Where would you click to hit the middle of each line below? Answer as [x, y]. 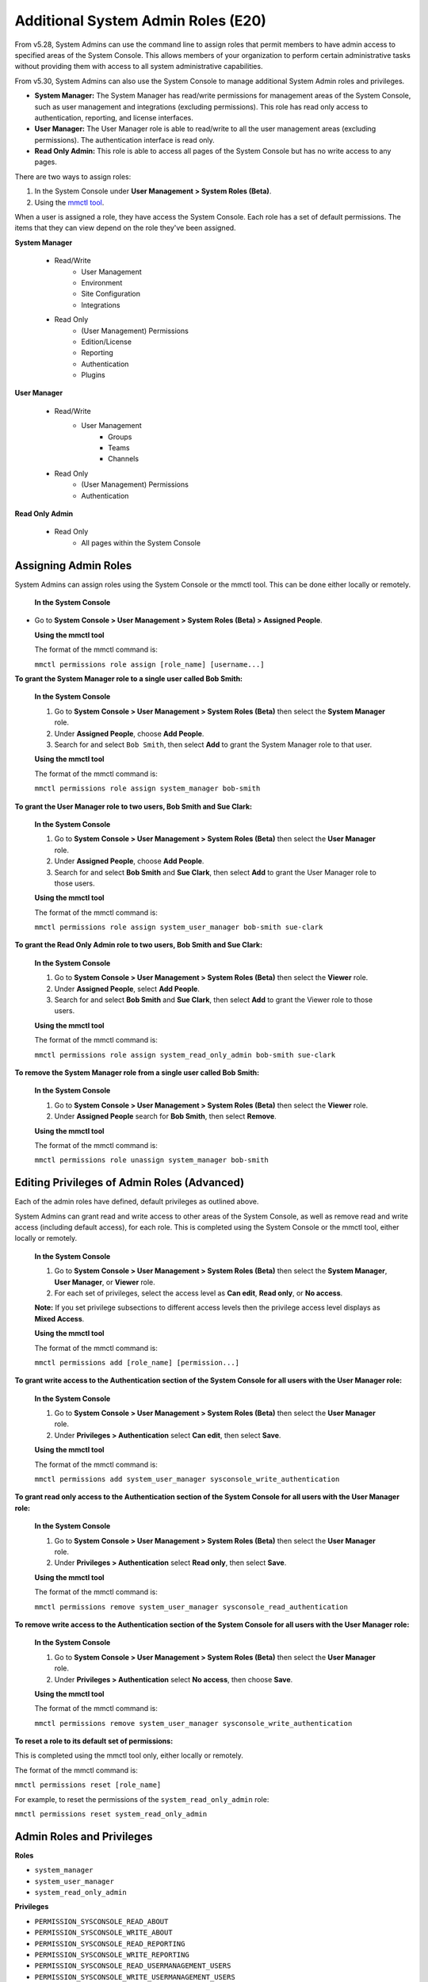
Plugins [94, 375]
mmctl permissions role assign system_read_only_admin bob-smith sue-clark [185, 1055]
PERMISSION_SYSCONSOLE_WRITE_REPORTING [112, 1955]
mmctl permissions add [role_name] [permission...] [137, 1362]
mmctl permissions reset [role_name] [88, 1785]
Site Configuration [111, 294]
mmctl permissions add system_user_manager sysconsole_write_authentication [187, 1479]
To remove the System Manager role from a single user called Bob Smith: [137, 1072]
